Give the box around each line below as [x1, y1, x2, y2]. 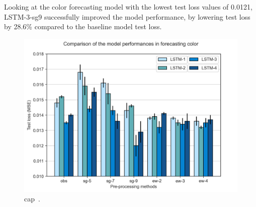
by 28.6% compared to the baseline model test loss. [4, 21, 162, 32]
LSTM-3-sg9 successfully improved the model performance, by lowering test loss [4, 11, 250, 22]
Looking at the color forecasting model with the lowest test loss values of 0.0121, [4, 2, 252, 12]
